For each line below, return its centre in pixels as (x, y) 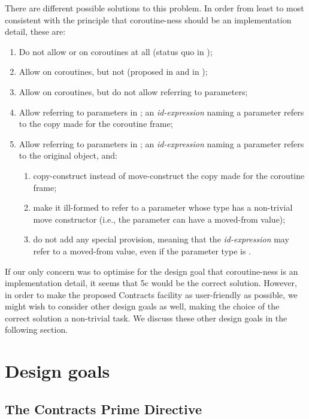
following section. (37, 330)
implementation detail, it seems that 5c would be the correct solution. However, (151, 283)
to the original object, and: (68, 155)
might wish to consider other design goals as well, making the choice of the (142, 306)
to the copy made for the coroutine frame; (96, 124)
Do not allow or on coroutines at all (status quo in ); (116, 51)
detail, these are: (35, 31)
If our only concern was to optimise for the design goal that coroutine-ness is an (152, 271)
